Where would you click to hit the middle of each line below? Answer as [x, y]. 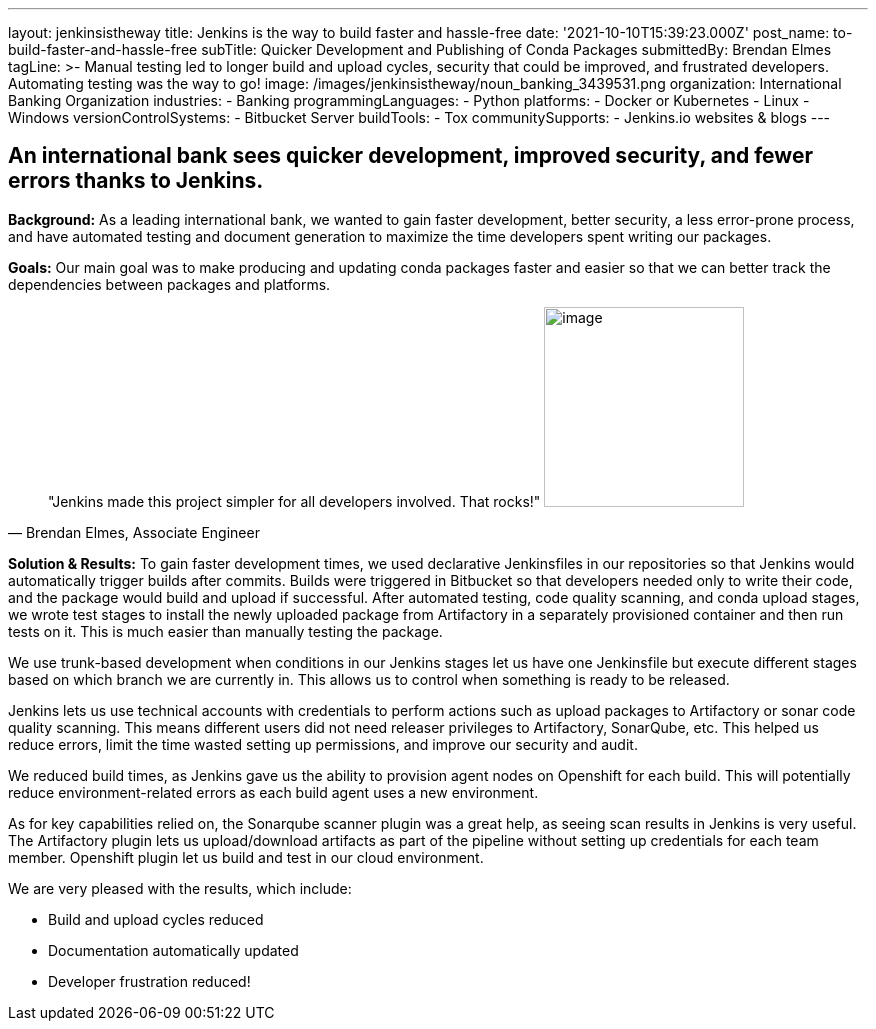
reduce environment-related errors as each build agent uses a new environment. [273, 792]
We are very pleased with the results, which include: [180, 888]
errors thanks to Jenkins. [136, 181]
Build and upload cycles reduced [156, 919]
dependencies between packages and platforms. [169, 284]
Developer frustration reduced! [149, 981]
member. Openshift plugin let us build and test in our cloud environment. [246, 857]
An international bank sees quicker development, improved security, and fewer [410, 156]
